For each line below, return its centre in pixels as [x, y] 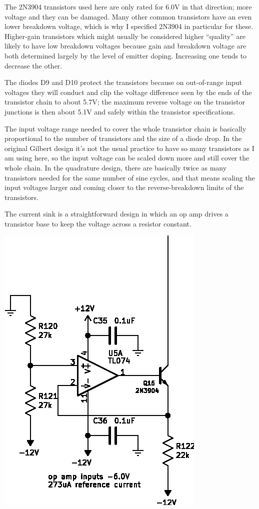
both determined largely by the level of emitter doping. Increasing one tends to [126, 55]
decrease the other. [33, 65]
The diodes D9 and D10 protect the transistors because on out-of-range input [123, 82]
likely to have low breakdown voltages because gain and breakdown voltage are [125, 46]
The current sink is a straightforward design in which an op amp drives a [116, 214]
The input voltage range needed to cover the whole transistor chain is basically [125, 128]
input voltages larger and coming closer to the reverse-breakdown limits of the [124, 187]
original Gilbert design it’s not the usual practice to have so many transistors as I [129, 148]
